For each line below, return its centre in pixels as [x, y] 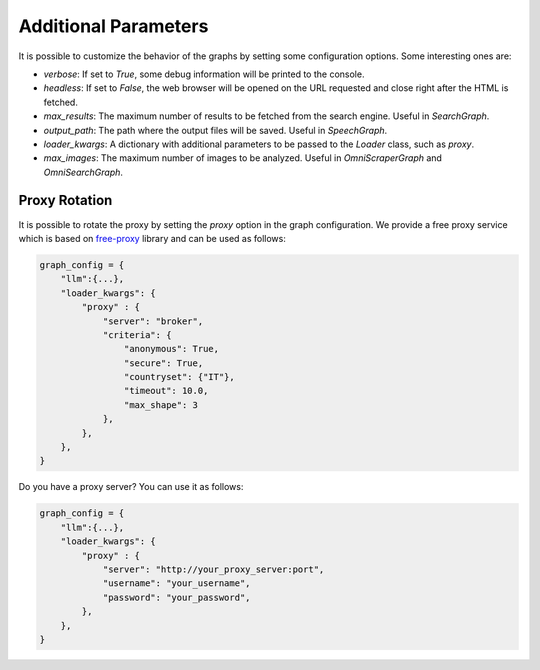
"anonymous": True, [171, 349]
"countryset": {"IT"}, [179, 377]
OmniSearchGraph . [83, 172]
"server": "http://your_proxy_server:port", [213, 569]
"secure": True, [163, 363]
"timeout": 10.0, [166, 391]
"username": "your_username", [176, 583]
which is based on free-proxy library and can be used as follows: [152, 238]
